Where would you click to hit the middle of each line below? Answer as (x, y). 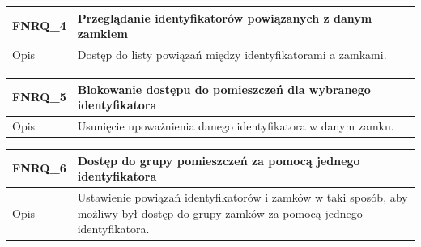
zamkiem (102, 34)
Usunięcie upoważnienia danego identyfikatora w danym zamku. (236, 125)
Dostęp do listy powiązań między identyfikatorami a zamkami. (232, 54)
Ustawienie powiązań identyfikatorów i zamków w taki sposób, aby (242, 197)
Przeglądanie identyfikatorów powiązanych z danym (225, 17)
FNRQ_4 (39, 26)
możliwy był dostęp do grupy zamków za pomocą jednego (220, 213)
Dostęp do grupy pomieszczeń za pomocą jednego (219, 160)
